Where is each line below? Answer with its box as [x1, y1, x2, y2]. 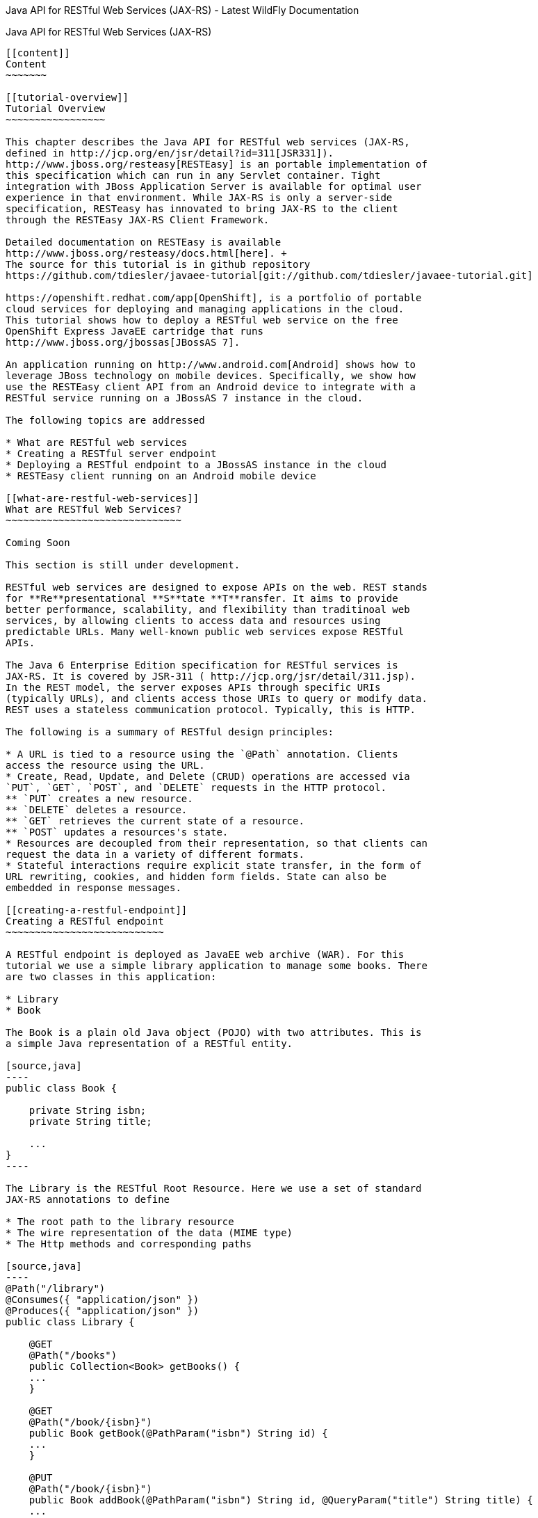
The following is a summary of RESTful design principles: [6, 726, 334, 737]
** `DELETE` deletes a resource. [6, 804, 188, 815]
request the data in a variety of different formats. [6, 849, 304, 860]
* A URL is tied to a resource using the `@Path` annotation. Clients [6, 749, 398, 760]
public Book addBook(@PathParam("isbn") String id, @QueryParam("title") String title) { [28, 1494, 533, 1505]
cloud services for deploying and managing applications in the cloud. [6, 303, 405, 314]
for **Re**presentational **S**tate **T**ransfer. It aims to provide [6, 593, 398, 604]
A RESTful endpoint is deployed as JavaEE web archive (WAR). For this [6, 949, 405, 960]
